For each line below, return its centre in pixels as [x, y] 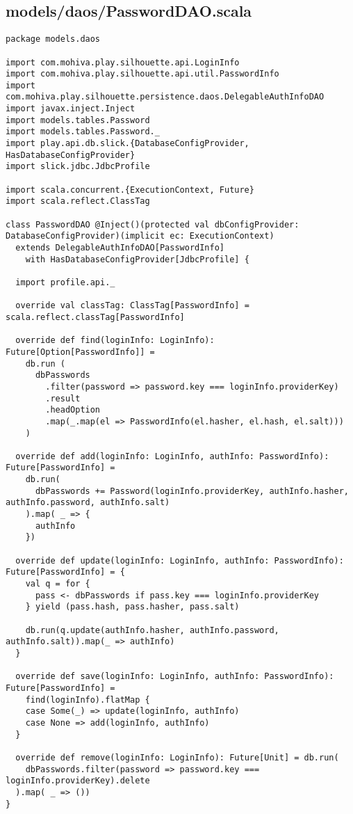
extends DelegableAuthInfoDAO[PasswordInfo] [120, 248]
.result [63, 398]
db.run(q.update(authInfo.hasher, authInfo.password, [152, 630]
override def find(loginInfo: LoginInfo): [115, 341]
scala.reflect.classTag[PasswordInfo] [95, 317]
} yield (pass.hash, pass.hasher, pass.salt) [132, 607]
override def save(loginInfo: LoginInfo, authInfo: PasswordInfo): [175, 677]
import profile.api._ [65, 282]
